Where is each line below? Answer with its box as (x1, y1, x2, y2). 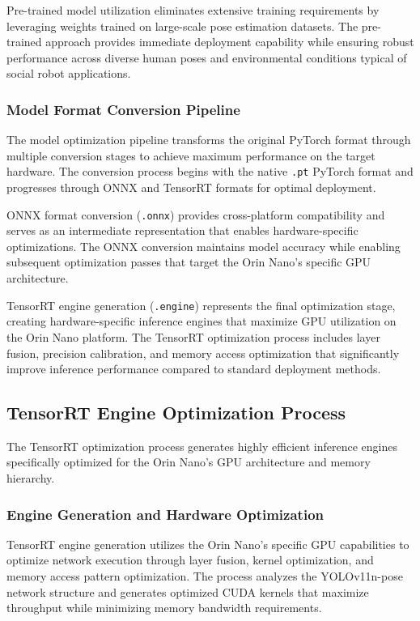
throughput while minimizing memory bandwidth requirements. (6, 599, 322, 616)
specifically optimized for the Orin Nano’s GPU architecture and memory (6, 453, 371, 470)
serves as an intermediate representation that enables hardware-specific (6, 222, 358, 239)
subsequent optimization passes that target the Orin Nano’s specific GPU (6, 253, 371, 270)
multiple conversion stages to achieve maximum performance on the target (6, 147, 375, 164)
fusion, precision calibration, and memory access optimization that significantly (6, 344, 400, 361)
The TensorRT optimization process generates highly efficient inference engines (6, 437, 397, 454)
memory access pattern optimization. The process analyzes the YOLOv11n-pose (6, 568, 403, 585)
